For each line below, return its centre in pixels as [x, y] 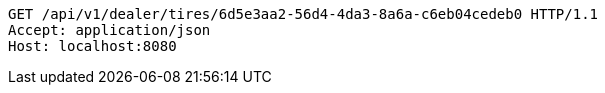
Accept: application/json [109, 30]
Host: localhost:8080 [92, 46]
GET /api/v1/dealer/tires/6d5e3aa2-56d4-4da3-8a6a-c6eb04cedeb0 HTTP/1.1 [303, 14]
